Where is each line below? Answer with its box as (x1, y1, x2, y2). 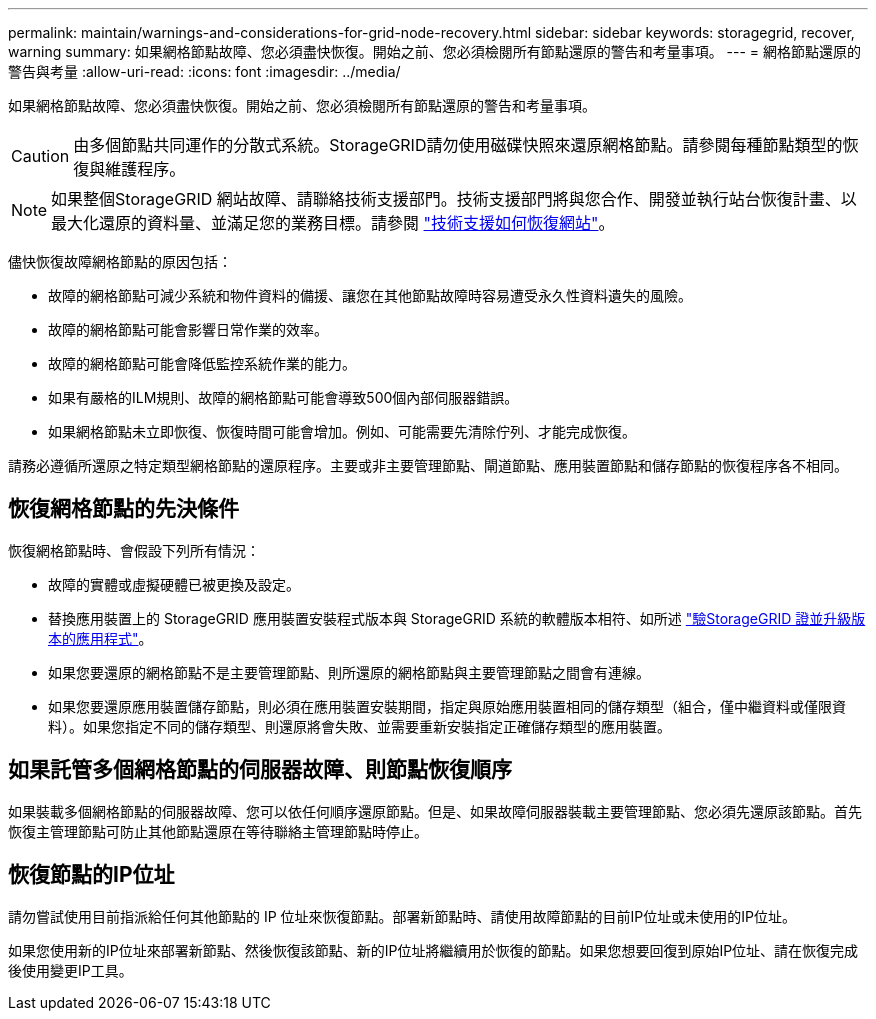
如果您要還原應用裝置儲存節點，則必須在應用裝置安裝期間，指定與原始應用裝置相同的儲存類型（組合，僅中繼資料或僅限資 (48, 697, 846, 715)
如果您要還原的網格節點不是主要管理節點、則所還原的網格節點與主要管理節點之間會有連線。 (48, 663, 650, 681)
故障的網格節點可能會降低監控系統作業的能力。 (48, 355, 356, 372)
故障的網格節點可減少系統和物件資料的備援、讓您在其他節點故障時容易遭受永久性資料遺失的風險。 (48, 287, 692, 304)
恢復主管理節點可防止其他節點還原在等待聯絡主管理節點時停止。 (8, 822, 428, 840)
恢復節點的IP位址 (8, 862, 175, 888)
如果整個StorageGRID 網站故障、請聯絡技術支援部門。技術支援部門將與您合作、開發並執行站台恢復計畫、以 (51, 189, 857, 209)
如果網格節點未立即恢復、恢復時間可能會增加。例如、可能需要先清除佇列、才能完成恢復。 (48, 423, 636, 440)
